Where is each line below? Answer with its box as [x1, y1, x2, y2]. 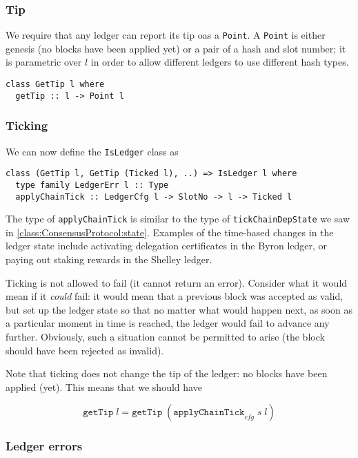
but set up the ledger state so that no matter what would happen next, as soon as [6, 302, 352, 316]
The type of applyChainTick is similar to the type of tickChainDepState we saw [6, 211, 350, 226]
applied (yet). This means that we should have [6, 379, 202, 394]
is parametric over [6, 55, 82, 69]
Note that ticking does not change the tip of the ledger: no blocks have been [6, 366, 328, 381]
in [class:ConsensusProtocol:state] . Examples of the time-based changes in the [6, 225, 334, 239]
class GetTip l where [6, 79, 105, 90]
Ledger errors [6, 437, 83, 455]
